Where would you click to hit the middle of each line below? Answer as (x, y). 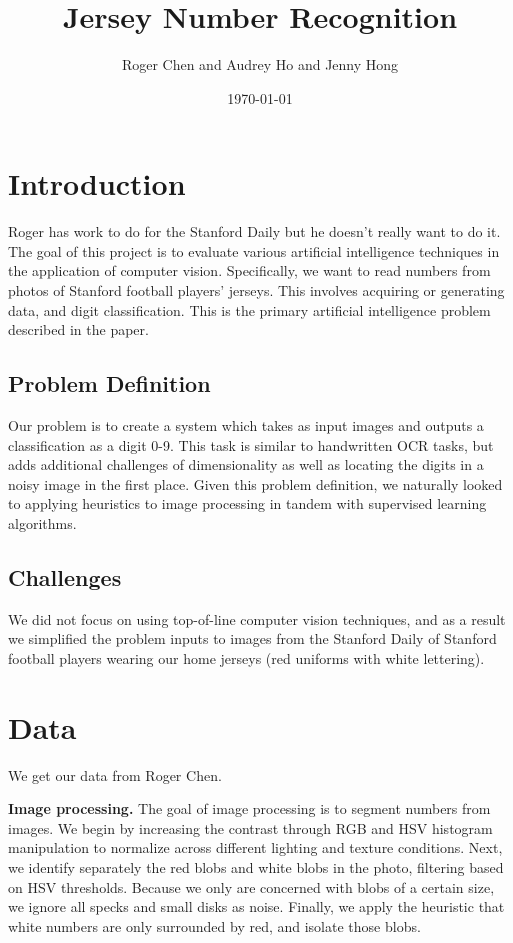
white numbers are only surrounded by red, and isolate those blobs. (214, 925)
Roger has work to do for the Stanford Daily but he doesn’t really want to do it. (254, 231)
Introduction (97, 183)
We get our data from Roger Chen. (115, 774)
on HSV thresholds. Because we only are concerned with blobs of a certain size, (251, 886)
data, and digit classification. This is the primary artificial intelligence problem (249, 309)
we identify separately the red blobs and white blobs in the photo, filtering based (256, 867)
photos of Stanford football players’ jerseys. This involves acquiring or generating (256, 290)
